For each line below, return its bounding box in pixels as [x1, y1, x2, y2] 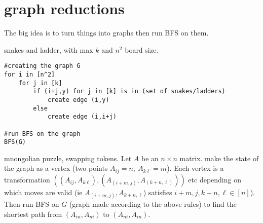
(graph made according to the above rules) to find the [69, 199, 237, 209]
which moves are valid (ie [4, 187, 83, 197]
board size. [125, 44, 159, 55]
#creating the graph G [4, 62, 81, 70]
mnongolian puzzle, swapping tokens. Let [4, 153, 132, 163]
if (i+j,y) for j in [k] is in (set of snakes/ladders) [33, 88, 226, 95]
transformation [4, 174, 50, 184]
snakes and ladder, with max [4, 44, 93, 55]
